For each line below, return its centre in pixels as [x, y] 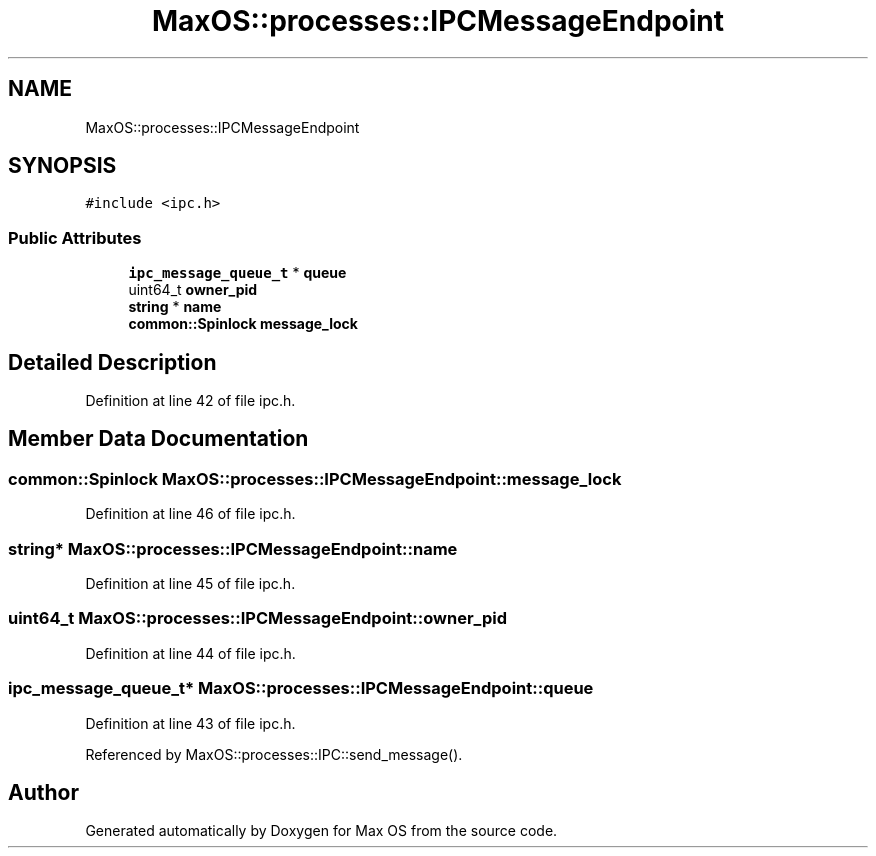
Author [43, 792]
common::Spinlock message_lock [243, 324]
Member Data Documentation [158, 439]
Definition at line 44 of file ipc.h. [190, 653]
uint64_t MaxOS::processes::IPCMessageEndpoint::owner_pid [257, 618]
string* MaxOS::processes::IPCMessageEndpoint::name [233, 548]
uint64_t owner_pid [193, 290]
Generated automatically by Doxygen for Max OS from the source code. [321, 831]
